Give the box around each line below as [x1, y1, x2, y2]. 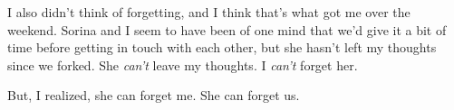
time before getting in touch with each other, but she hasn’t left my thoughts [7, 38, 437, 57]
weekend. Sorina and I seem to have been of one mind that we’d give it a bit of [7, 20, 447, 39]
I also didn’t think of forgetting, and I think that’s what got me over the [7, 3, 411, 21]
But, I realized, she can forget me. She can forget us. [7, 86, 300, 105]
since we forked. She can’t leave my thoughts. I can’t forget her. [7, 55, 358, 74]
